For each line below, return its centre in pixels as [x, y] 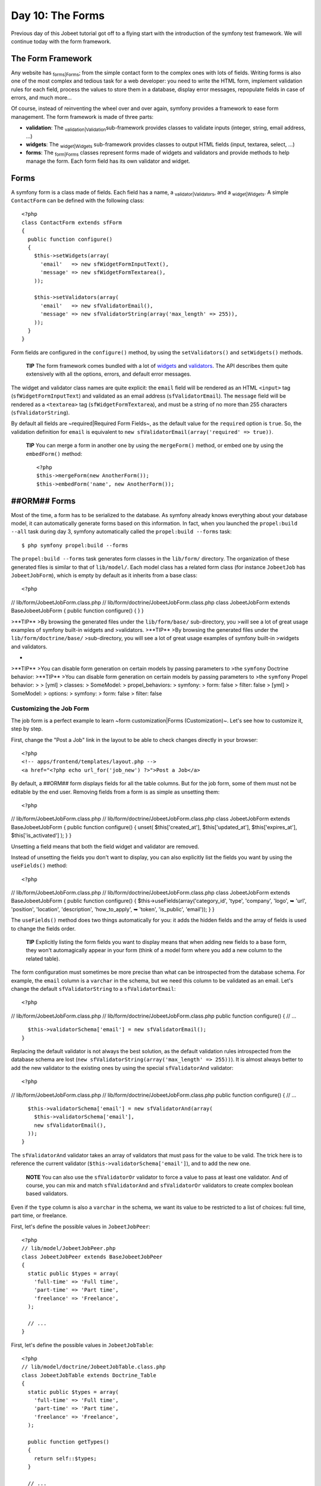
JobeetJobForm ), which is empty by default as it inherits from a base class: [104, 575]
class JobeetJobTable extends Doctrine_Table [89, 1375]
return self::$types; [65, 1458]
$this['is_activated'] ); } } [41, 836]
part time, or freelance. [39, 1216]
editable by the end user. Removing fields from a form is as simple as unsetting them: [115, 792]
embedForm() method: [54, 454]
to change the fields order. [43, 928]
